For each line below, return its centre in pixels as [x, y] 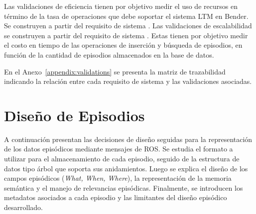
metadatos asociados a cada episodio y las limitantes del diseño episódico [116, 197]
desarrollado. [23, 207]
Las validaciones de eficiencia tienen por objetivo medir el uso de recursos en [121, 6]
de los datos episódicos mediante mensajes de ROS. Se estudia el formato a [119, 149]
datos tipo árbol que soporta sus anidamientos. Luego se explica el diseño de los [126, 168]
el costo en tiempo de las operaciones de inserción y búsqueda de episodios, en [123, 45]
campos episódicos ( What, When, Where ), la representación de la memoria [118, 178]
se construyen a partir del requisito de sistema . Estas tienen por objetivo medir [126, 35]
